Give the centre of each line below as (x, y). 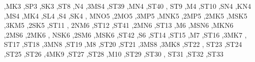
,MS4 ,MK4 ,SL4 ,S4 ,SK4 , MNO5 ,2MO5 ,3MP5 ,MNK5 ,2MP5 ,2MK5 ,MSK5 (126, 15)
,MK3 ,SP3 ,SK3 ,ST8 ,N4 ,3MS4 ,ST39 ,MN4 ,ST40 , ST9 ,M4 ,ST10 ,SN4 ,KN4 (127, 6)
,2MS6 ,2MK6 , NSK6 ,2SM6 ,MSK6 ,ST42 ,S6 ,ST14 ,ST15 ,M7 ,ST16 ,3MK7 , (125, 34)
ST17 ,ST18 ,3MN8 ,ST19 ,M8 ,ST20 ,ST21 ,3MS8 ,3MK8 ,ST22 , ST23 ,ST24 (123, 44)
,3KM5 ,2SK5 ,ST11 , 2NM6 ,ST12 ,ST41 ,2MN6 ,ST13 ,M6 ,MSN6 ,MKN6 (119, 25)
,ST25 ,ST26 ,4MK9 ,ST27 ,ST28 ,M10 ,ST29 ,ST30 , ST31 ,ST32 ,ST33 (114, 53)
